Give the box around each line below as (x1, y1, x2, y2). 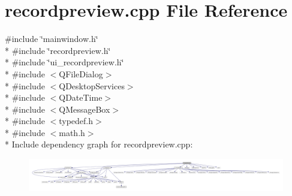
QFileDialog (59, 67, 103, 80)
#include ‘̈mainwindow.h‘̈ (5, 32, 98, 45)
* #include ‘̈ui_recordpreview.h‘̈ (5, 56, 124, 68)
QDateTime (59, 91, 103, 104)
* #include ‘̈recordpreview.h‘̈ (5, 44, 111, 56)
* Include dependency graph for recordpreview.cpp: (5, 138, 193, 150)
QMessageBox (59, 102, 110, 115)
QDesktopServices (59, 79, 125, 92)
